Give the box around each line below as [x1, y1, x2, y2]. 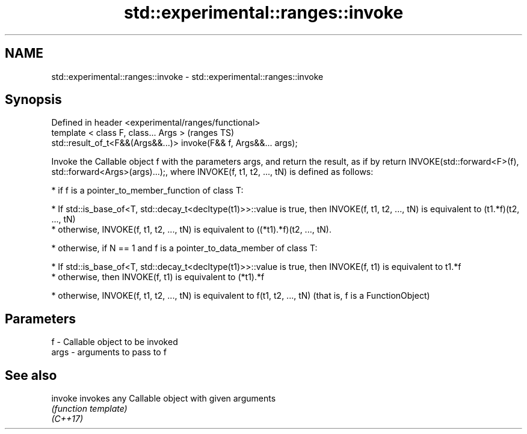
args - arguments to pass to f [51, 347, 167, 358]
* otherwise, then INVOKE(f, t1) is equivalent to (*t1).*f [51, 272, 265, 283]
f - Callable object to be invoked [51, 337, 178, 347]
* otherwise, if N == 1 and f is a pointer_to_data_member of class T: [51, 243, 318, 254]
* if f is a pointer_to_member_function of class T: [51, 185, 244, 196]
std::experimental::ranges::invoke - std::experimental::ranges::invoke [51, 71, 324, 82]
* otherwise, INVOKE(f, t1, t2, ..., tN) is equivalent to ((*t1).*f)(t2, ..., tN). [51, 224, 331, 235]
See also [5, 367, 57, 383]
